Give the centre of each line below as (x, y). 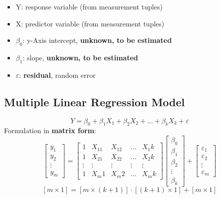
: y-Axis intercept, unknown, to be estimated (97, 40)
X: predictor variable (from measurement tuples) (90, 23)
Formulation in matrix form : (50, 130)
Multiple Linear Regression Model (95, 101)
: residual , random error (57, 75)
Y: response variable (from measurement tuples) (89, 6)
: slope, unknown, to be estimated (80, 57)
